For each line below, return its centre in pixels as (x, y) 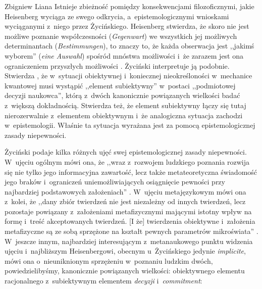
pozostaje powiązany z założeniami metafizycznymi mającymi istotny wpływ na (128, 211)
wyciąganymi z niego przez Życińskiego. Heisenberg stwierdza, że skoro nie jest (127, 26)
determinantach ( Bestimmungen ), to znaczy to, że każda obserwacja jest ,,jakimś (129, 46)
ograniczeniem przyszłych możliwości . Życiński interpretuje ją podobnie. (117, 65)
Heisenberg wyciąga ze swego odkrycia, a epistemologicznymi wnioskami (117, 16)
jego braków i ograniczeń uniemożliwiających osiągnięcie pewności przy (115, 182)
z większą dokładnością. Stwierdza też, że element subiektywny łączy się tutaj (125, 105)
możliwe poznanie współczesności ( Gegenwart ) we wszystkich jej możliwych (121, 36)
